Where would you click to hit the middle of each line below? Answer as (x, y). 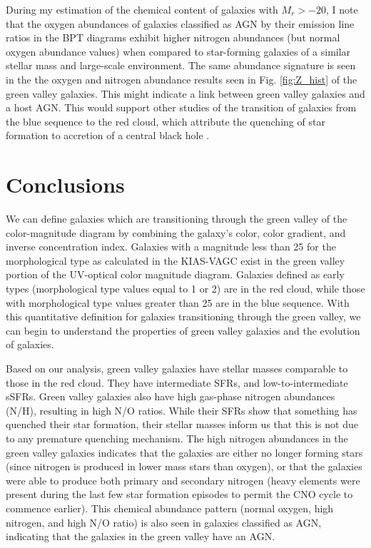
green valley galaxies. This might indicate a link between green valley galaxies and (185, 93)
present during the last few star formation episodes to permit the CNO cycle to (179, 494)
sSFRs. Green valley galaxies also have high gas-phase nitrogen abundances (171, 396)
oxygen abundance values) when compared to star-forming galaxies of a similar (178, 51)
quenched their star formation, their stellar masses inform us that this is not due (182, 424)
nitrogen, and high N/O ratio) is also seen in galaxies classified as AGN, (164, 522)
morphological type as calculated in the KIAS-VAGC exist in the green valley (176, 260)
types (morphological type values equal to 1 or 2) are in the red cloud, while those (185, 289)
